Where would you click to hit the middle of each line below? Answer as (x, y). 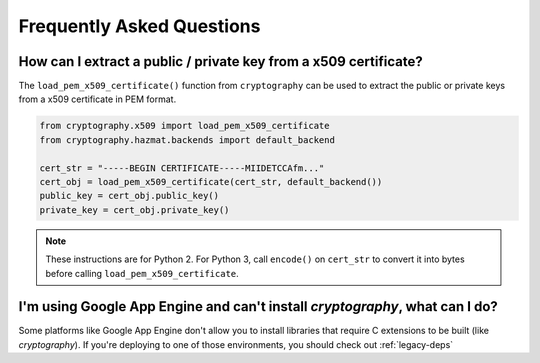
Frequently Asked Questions (139, 26)
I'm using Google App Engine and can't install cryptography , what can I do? (258, 306)
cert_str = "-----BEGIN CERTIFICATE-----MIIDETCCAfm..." (182, 168)
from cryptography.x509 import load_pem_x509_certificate (184, 126)
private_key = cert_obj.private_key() (134, 209)
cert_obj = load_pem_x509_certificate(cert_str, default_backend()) (211, 181)
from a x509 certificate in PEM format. (97, 99)
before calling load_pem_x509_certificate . (142, 273)
